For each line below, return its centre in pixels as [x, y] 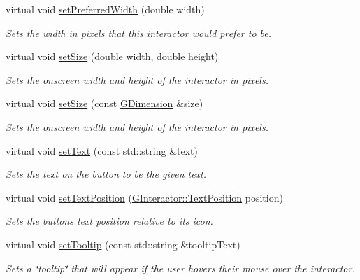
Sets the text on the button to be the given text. [106, 174]
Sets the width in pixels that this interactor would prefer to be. [139, 33]
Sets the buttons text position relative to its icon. [109, 221]
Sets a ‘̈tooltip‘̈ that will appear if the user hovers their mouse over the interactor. [180, 268]
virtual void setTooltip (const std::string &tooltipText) [123, 244]
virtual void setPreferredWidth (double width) [105, 9]
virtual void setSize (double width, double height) [112, 56]
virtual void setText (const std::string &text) [102, 150]
